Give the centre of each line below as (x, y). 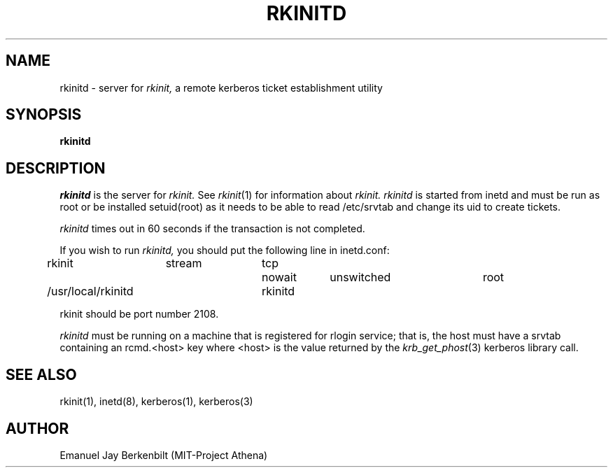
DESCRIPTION (56, 168)
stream (184, 263)
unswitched (360, 277)
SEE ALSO (41, 374)
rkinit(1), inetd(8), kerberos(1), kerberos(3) (156, 402)
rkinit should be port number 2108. (139, 314)
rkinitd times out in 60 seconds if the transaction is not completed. (212, 229)
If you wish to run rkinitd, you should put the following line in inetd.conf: (225, 250)
